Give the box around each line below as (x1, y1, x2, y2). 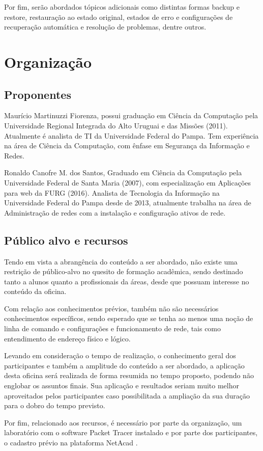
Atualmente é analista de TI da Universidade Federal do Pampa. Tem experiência (4, 130, 259, 141)
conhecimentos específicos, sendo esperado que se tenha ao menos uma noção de (4, 313, 253, 324)
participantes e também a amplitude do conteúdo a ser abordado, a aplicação (4, 360, 245, 370)
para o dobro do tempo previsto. (4, 400, 105, 411)
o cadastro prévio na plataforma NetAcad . (4, 437, 138, 447)
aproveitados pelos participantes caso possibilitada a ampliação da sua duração (4, 390, 250, 401)
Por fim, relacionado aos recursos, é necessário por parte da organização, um (4, 417, 242, 428)
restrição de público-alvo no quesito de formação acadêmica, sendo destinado (4, 266, 243, 277)
